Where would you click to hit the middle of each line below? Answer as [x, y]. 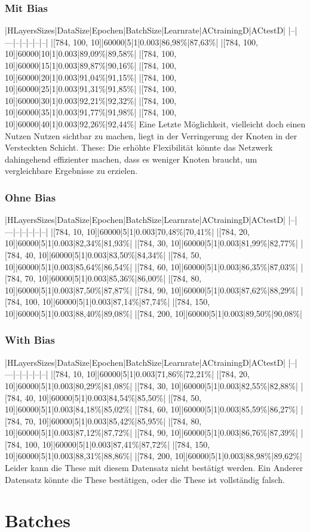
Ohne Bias [30, 197]
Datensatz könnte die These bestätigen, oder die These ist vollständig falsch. [145, 479]
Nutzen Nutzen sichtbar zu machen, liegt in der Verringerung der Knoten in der [151, 135]
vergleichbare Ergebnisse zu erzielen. [71, 171]
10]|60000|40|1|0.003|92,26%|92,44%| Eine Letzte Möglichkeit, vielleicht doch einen [155, 123]
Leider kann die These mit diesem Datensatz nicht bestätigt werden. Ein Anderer [154, 468]
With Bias [30, 340]
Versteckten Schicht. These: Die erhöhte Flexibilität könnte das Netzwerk [139, 147]
